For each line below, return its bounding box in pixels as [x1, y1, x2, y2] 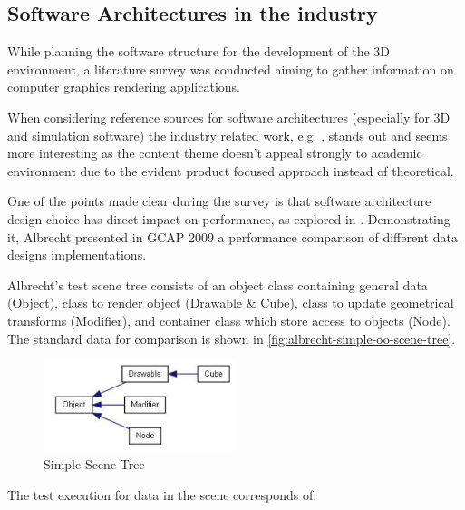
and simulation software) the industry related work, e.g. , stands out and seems [7, 125, 448, 144]
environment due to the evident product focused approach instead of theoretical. [7, 161, 454, 180]
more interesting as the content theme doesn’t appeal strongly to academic [7, 143, 422, 162]
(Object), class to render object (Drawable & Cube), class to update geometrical [7, 293, 454, 312]
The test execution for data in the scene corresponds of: [7, 485, 317, 504]
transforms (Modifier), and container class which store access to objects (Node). [7, 310, 450, 329]
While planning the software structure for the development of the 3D [7, 42, 391, 61]
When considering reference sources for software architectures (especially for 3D [7, 107, 450, 126]
